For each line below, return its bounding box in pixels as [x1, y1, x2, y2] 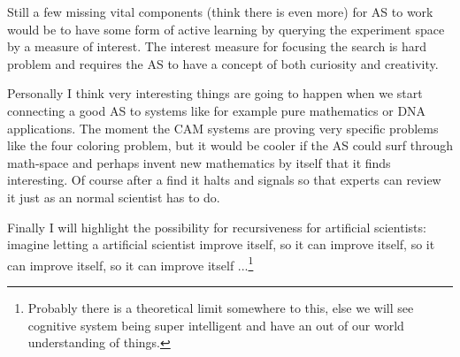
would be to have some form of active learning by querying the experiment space [7, 19, 445, 38]
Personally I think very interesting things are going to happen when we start [7, 84, 423, 103]
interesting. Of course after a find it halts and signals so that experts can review [7, 171, 441, 189]
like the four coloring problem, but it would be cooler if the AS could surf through [7, 136, 453, 155]
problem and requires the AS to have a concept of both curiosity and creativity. [7, 54, 439, 72]
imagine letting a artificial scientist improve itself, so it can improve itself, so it [7, 235, 435, 254]
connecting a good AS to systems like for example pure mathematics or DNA [7, 101, 426, 119]
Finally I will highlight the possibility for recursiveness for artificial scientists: [7, 217, 426, 236]
